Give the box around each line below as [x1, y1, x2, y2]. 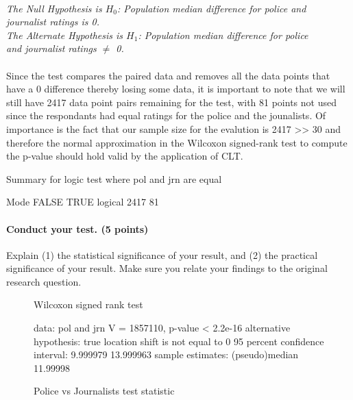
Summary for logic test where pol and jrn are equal [6, 171, 222, 186]
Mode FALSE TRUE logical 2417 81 [6, 195, 159, 209]
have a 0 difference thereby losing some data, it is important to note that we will [6, 82, 345, 96]
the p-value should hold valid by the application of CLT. [6, 149, 243, 163]
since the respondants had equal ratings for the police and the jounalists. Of [6, 108, 326, 123]
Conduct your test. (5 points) [6, 221, 149, 236]
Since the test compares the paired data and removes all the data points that [6, 68, 330, 82]
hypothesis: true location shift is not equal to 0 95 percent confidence [34, 334, 324, 348]
